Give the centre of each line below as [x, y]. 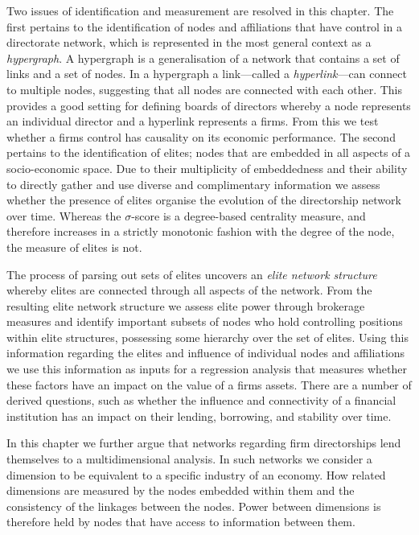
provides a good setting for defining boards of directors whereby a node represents [209, 105]
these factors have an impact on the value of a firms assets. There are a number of [209, 384]
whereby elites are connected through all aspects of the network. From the [189, 290]
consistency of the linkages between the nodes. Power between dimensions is [194, 506]
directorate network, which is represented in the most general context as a [189, 42]
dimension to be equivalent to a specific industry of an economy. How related [196, 474]
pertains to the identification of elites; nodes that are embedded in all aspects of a [209, 152]
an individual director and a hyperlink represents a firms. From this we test [193, 121]
